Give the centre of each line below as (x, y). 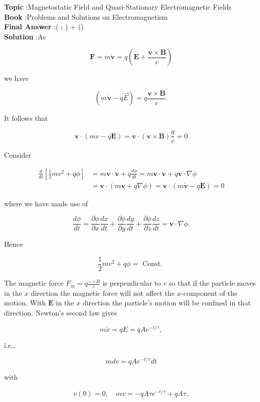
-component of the (209, 293)
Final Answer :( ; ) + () (44, 27)
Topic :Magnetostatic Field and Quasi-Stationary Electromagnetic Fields (118, 7)
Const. (152, 264)
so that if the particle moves (212, 283)
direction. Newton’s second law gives (61, 313)
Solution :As (25, 36)
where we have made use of (46, 203)
